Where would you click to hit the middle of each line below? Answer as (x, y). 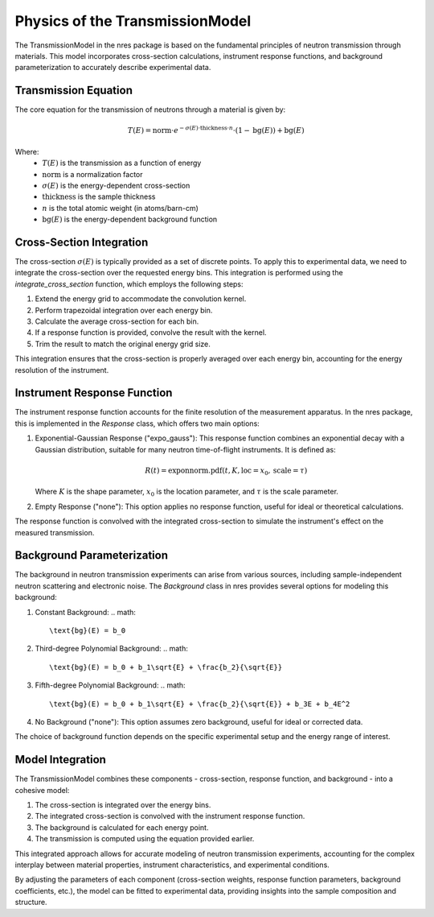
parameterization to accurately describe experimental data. (113, 68)
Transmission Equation (74, 91)
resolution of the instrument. (62, 370)
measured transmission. (55, 532)
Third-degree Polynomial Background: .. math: (111, 649)
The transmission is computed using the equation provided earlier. (145, 839)
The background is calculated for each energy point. (122, 827)
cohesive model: (42, 790)
